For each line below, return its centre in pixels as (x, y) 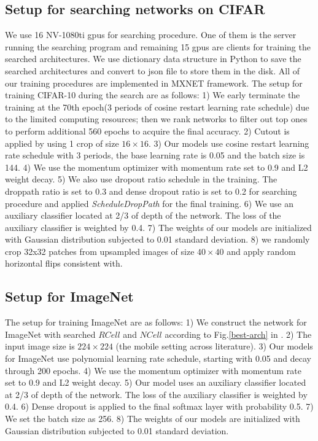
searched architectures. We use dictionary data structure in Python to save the (153, 59)
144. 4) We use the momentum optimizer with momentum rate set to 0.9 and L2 (157, 167)
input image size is (40, 346)
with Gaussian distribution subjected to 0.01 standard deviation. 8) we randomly (157, 239)
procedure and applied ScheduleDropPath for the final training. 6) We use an (149, 203)
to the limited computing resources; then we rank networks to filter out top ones (156, 119)
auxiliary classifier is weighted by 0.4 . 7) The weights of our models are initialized (158, 227)
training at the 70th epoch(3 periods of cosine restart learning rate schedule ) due (157, 107)
